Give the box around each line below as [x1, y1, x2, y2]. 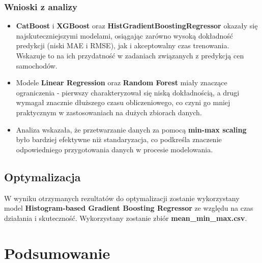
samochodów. [16, 60, 57, 71]
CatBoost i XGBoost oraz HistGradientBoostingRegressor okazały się [16, 20, 258, 31]
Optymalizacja [4, 169, 81, 184]
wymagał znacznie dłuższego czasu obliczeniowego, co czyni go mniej [16, 97, 230, 108]
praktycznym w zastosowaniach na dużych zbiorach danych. [16, 107, 202, 117]
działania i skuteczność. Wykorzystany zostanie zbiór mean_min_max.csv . [4, 212, 247, 223]
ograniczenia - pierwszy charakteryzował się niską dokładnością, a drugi [16, 87, 240, 97]
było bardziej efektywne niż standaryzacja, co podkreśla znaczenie [16, 134, 222, 145]
